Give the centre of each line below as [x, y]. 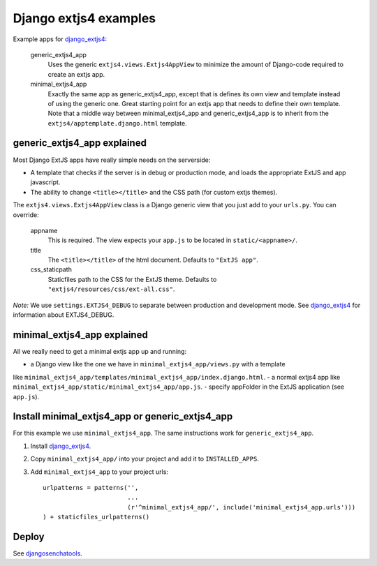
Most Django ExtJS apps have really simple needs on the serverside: [112, 160]
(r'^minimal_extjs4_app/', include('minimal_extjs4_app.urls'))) [241, 507]
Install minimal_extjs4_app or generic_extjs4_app [123, 416]
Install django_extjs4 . [60, 446]
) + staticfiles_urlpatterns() [96, 517]
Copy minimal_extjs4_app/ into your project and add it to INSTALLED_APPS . [145, 459]
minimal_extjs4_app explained [80, 335]
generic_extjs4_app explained [80, 143]
